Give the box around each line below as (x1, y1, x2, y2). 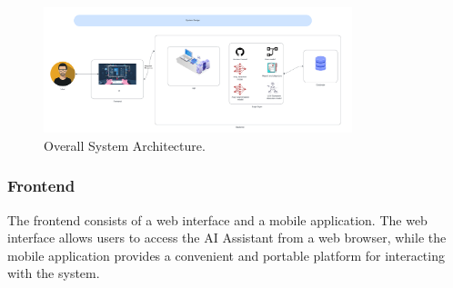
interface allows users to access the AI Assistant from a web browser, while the (7, 228, 447, 247)
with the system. (7, 263, 100, 283)
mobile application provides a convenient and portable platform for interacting (7, 245, 445, 264)
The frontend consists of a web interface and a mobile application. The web (7, 210, 428, 229)
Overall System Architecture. (44, 135, 206, 154)
